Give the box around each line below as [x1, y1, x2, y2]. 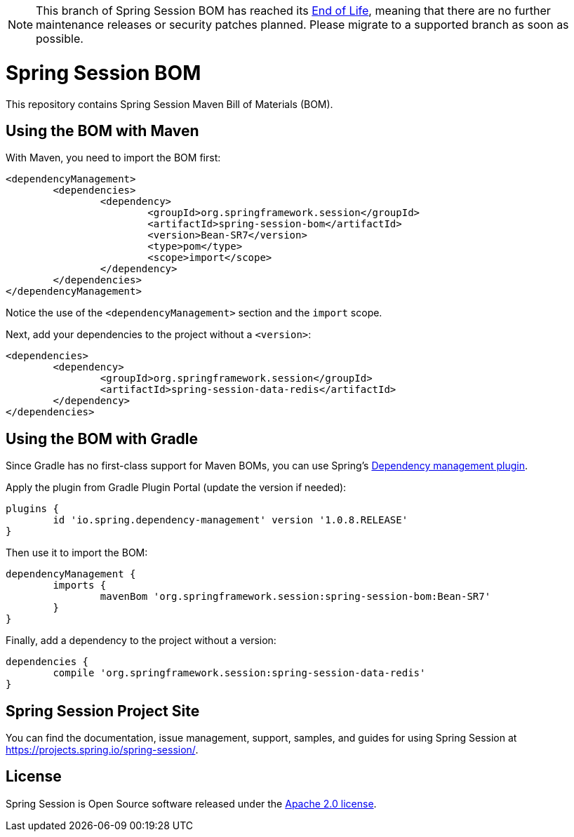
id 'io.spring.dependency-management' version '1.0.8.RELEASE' [53, 514, 408, 526]
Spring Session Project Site [6, 702, 200, 720]
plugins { [6, 503, 59, 515]
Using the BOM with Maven [6, 121, 199, 140]
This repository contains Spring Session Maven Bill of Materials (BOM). [6, 98, 333, 110]
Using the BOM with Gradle [6, 429, 199, 448]
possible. [36, 32, 84, 46]
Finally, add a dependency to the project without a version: [6, 634, 276, 647]
